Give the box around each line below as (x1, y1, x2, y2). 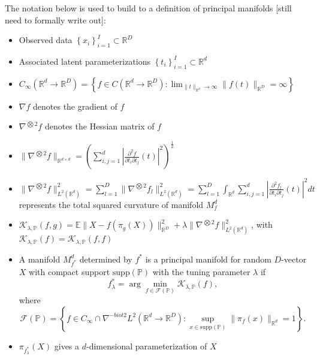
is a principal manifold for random (145, 252, 271, 265)
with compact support (29, 266, 110, 278)
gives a (54, 339, 80, 352)
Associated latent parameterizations (19, 55, 151, 67)
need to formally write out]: (5, 13, 106, 26)
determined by (79, 252, 132, 265)
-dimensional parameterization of (86, 339, 207, 352)
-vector (281, 252, 307, 265)
